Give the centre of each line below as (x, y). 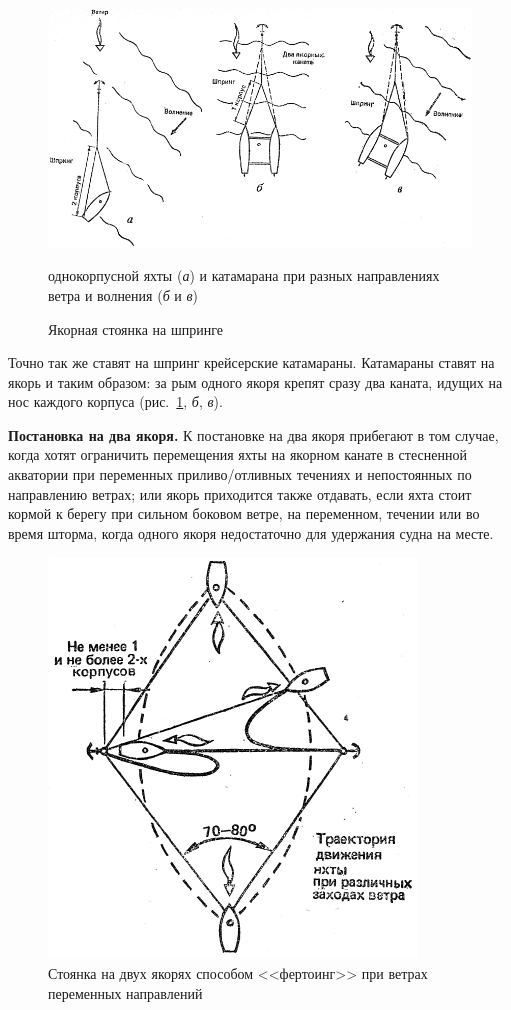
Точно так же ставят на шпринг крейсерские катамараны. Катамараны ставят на (251, 362)
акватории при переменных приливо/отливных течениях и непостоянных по (240, 474)
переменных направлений (125, 992)
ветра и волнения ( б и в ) (123, 294)
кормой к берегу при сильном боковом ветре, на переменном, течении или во (244, 513)
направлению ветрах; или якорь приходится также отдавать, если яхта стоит (240, 493)
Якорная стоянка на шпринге (135, 328)
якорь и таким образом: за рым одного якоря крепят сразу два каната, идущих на (255, 381)
